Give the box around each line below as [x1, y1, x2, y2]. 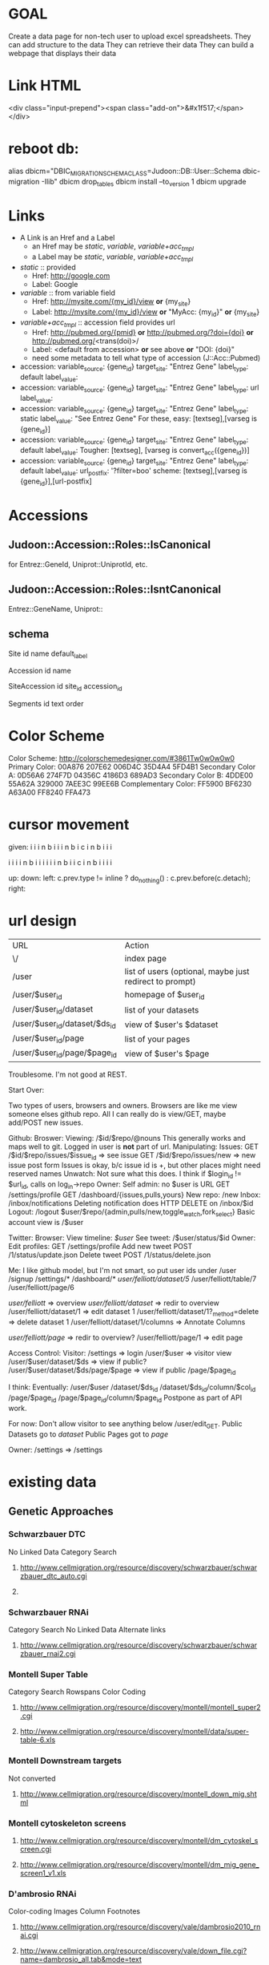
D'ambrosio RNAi [8, 1888, 77, 1899]
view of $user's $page [124, 1048, 210, 1059]
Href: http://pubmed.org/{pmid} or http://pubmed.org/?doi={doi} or [31, 328, 254, 338]
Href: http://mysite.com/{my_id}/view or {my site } [31, 296, 191, 308]
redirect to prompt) [124, 976, 196, 987]
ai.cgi [19, 1931, 38, 1940]
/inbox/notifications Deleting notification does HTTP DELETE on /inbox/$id [8, 1199, 254, 1208]
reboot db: [8, 139, 79, 158]
